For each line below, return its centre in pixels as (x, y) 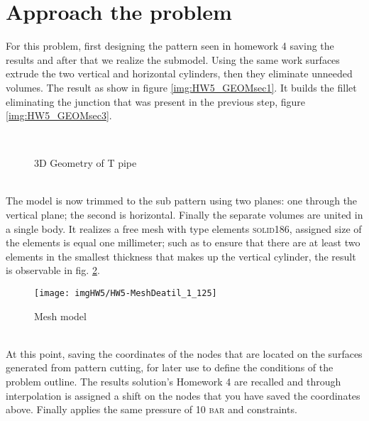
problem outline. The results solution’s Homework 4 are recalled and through (174, 382)
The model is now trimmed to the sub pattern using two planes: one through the (182, 201)
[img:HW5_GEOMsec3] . (59, 115)
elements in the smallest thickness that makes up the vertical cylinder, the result (181, 256)
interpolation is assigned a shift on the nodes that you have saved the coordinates (183, 395)
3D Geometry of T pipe (86, 163)
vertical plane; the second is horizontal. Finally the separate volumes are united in (184, 215)
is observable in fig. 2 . (53, 270)
